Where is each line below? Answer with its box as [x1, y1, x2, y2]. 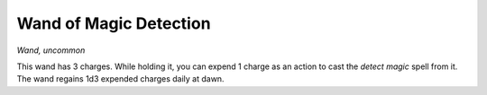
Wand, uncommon [16, 45, 86, 56]
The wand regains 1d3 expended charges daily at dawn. [16, 73, 225, 84]
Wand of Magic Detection [16, 13, 211, 33]
